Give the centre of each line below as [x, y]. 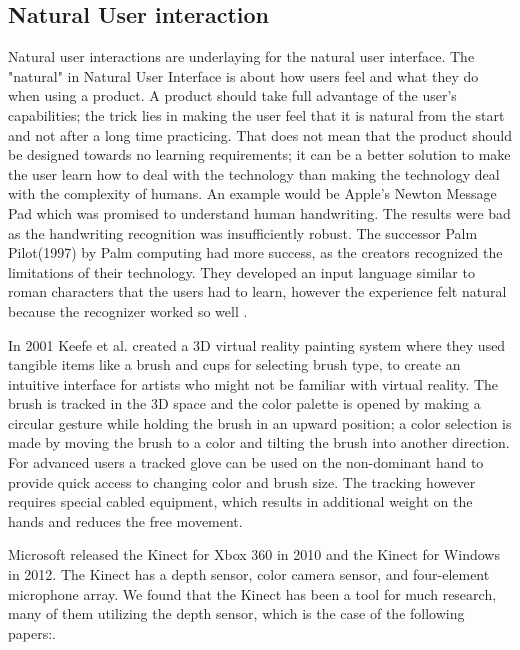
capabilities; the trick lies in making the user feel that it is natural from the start [256, 114]
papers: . [32, 632]
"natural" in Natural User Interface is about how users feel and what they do [243, 75]
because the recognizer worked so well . [128, 310]
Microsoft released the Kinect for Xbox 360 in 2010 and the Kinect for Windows [254, 554]
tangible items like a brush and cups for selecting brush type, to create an [234, 364]
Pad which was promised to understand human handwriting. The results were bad [259, 212]
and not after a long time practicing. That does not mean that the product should [260, 134]
